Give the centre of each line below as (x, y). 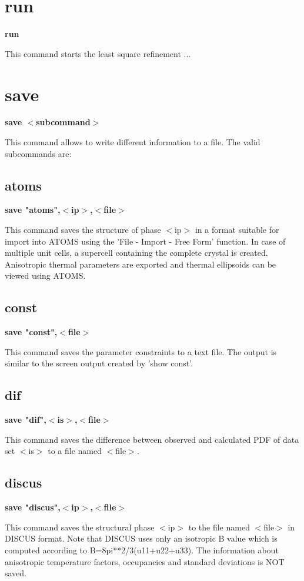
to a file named (75, 451)
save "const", (31, 332)
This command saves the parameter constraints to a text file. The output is (141, 351)
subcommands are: (38, 153)
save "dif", (26, 420)
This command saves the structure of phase (83, 230)
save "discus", (33, 507)
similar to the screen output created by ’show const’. (99, 363)
